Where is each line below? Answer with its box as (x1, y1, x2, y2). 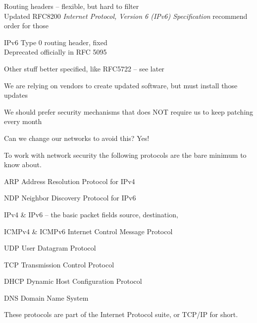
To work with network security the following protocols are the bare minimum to (4, 149, 247, 160)
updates (4, 90, 28, 100)
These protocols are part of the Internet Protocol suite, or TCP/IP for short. (4, 309, 238, 320)
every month (4, 116, 42, 127)
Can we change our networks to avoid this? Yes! (4, 132, 150, 143)
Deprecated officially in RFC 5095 (4, 47, 107, 57)
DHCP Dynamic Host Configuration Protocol (4, 276, 142, 286)
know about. (4, 159, 42, 170)
